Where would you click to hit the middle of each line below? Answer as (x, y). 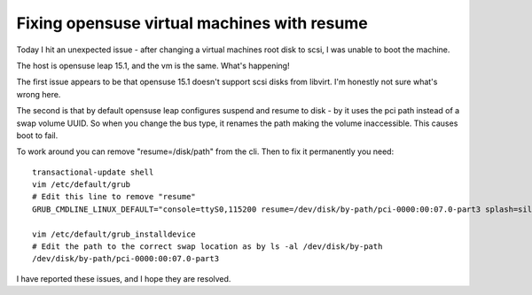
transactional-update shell (93, 172)
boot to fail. (37, 135)
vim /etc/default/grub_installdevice (114, 234)
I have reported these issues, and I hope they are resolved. (124, 278)
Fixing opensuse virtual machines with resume (192, 23)
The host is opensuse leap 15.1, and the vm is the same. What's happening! (153, 66)
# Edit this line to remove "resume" (114, 197)
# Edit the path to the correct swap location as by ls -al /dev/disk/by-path (207, 247)
